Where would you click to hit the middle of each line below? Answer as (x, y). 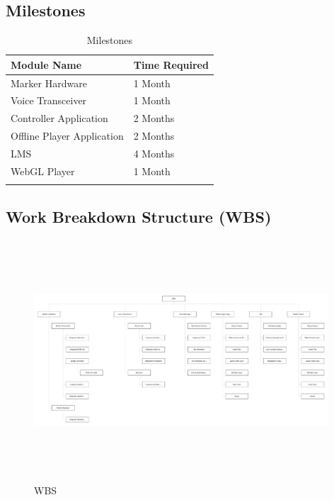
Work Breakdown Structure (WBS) (139, 216)
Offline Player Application (67, 136)
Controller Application (59, 118)
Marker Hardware (49, 83)
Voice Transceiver (49, 100)
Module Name (46, 64)
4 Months (154, 154)
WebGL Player (43, 171)
